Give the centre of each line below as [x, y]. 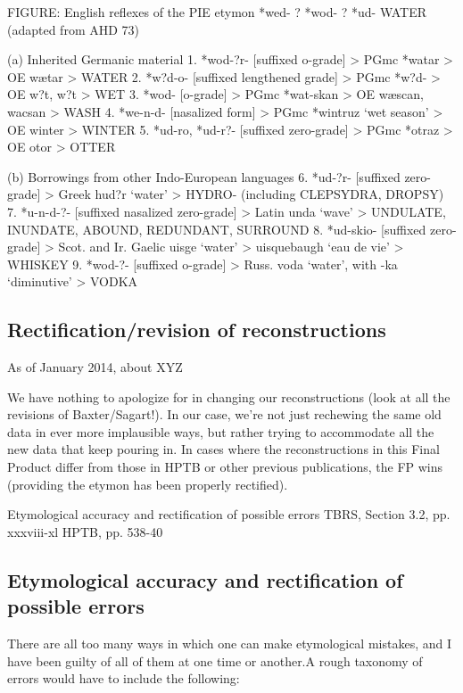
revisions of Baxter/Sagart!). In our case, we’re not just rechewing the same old [224, 414]
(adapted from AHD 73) [74, 29]
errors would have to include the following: [124, 678]
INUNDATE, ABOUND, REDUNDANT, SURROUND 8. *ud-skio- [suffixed [217, 229]
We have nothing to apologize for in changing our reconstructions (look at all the [229, 396]
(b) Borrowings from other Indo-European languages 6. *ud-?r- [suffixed [204, 176]
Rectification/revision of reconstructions [197, 330]
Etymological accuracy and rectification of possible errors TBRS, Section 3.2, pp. [229, 514]
